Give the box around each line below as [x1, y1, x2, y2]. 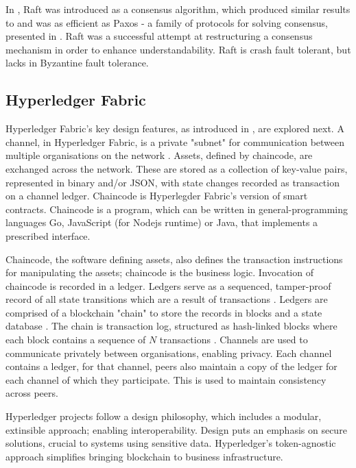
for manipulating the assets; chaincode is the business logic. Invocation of [5, 265, 313, 280]
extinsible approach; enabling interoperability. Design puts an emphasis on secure [5, 422, 347, 436]
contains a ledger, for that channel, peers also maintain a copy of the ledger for [5, 359, 337, 373]
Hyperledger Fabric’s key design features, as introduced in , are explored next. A [5, 121, 344, 136]
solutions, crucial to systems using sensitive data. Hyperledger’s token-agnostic [5, 436, 336, 450]
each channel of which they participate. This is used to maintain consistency [5, 372, 327, 386]
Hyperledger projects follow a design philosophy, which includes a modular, [5, 409, 322, 423]
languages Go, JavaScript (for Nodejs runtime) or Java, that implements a [5, 215, 318, 230]
